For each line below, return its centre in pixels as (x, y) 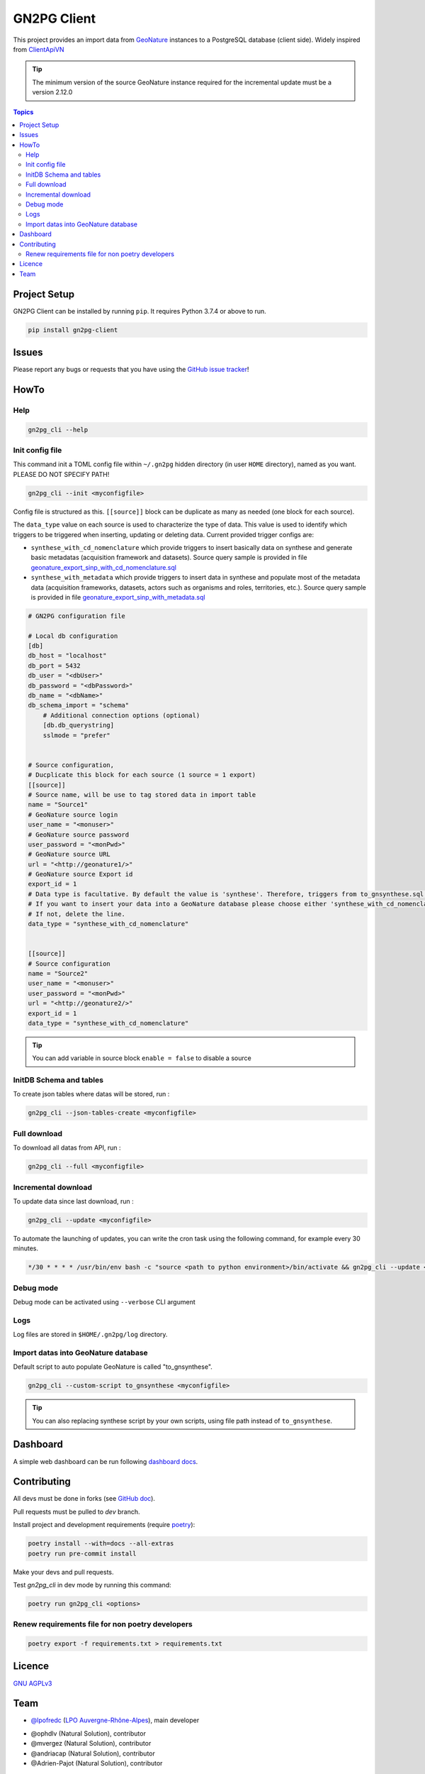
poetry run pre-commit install (83, 1553)
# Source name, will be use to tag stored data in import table (142, 794)
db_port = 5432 (54, 666)
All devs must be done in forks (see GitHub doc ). (84, 1499)
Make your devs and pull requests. (63, 1572)
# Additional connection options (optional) (121, 715)
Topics (23, 112)
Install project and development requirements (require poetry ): (104, 1525)
